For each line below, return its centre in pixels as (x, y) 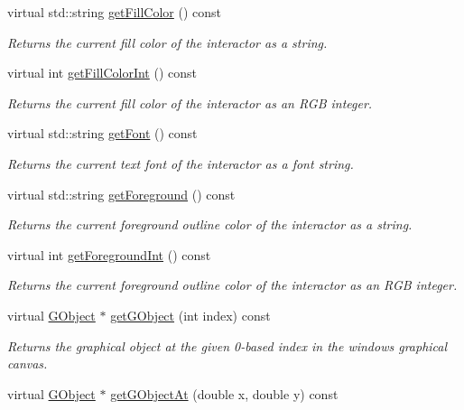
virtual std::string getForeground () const (121, 194)
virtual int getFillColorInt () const (102, 73)
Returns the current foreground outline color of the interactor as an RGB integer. (232, 285)
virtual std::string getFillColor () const (115, 12)
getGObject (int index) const (190, 315)
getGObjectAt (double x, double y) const (224, 393)
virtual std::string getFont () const (102, 133)
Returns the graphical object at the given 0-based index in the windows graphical (227, 345)
